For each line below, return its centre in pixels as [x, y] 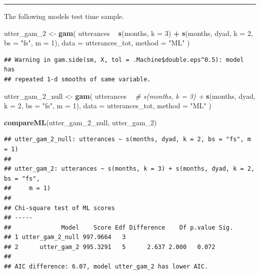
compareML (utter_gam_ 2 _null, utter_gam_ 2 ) [80, 122]
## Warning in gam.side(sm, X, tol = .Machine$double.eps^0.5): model [124, 60]
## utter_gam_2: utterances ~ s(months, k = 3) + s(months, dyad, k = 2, [129, 169]
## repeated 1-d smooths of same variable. [77, 79]
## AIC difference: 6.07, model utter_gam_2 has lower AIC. [106, 267]
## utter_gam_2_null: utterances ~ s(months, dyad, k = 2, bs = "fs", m [127, 139]
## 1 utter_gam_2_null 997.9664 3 [65, 237]
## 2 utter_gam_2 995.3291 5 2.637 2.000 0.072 [110, 247]
